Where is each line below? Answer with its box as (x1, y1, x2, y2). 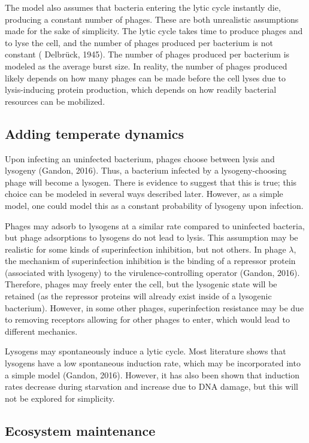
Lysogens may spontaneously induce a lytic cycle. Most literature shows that (5, 345, 286, 357)
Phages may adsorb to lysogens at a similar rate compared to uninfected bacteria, (5, 219, 305, 232)
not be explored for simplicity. (5, 392, 115, 404)
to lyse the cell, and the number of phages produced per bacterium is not (5, 36, 273, 48)
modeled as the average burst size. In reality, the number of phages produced (5, 59, 287, 72)
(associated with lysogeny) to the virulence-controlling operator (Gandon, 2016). (5, 266, 300, 278)
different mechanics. (5, 324, 78, 337)
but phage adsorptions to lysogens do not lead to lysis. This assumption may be (5, 231, 298, 244)
